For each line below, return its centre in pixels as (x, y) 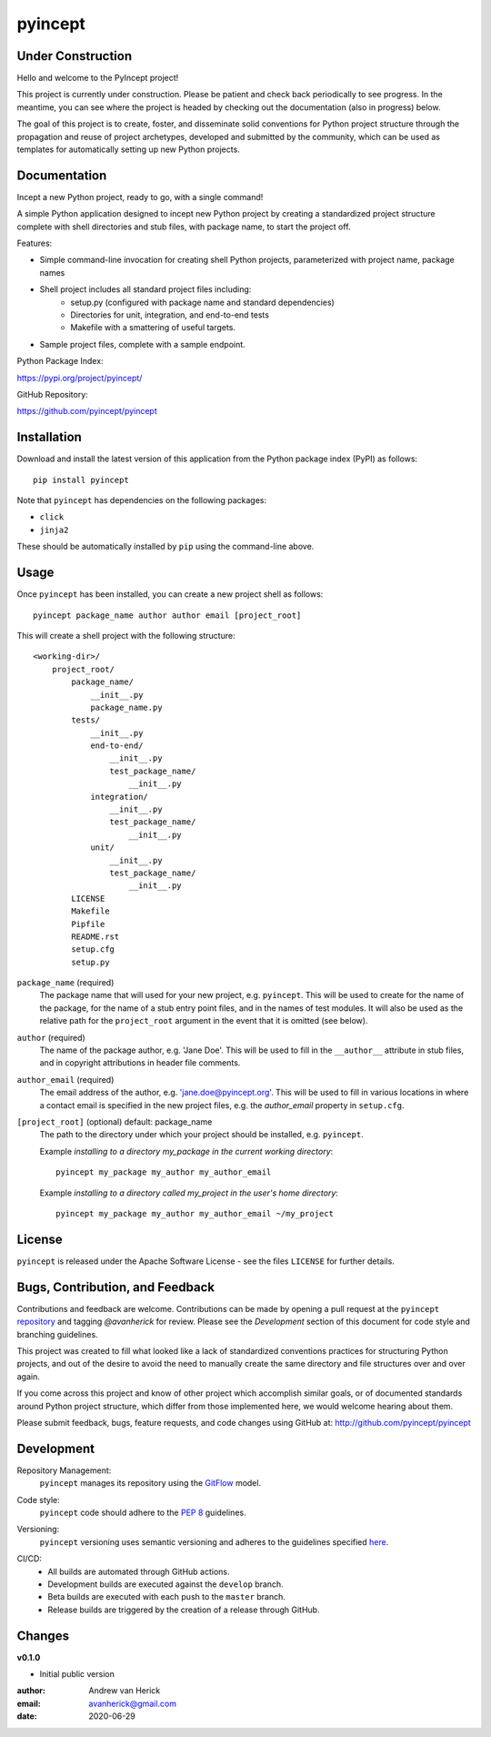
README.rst (95, 936)
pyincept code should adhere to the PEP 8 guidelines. (143, 1512)
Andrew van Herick (125, 1691)
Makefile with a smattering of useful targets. (153, 328)
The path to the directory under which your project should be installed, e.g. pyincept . (201, 1135)
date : (27, 1716)
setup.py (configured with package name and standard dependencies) (203, 302)
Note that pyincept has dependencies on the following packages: (142, 500)
